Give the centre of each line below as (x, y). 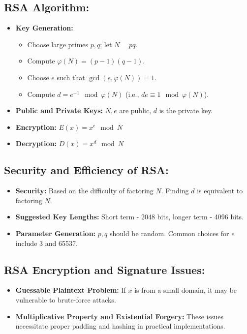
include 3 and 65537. (46, 243)
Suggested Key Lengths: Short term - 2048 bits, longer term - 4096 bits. (129, 217)
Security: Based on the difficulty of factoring (84, 191)
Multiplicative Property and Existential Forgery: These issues (119, 316)
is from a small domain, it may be (186, 290)
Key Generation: (44, 28)
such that (71, 77)
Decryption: (36, 143)
